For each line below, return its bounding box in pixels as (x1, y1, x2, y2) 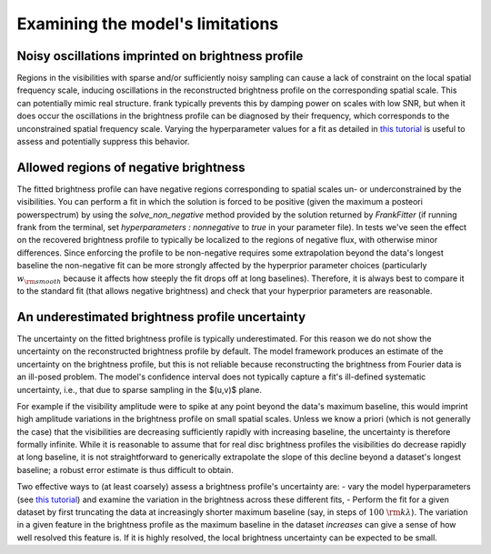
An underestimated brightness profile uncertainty (16, 309, 306, 325)
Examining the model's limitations (16, 14, 279, 34)
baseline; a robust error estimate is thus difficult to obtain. (16, 464, 234, 475)
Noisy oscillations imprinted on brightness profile (16, 48, 304, 64)
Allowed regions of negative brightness (16, 159, 245, 175)
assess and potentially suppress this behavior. (16, 136, 190, 147)
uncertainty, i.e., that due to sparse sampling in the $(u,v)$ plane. (16, 384, 263, 395)
